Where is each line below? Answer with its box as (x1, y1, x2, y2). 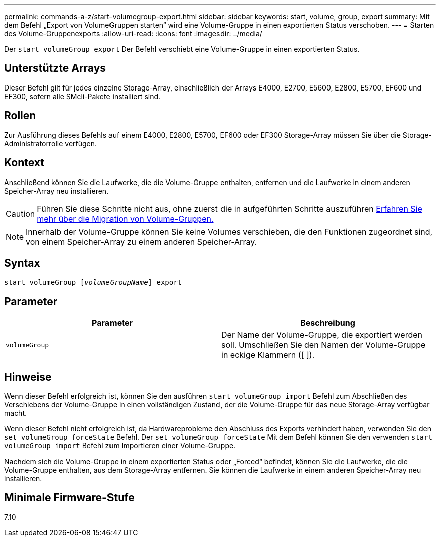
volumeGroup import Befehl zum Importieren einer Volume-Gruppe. (4, 441, 236, 450)
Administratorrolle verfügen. (4, 139, 97, 148)
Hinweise (4, 370, 52, 383)
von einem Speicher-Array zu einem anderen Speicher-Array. (26, 236, 257, 247)
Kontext (4, 156, 44, 169)
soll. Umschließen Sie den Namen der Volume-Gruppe (221, 340, 426, 350)
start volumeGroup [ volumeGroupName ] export (4, 278, 182, 287)
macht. (4, 409, 27, 418)
